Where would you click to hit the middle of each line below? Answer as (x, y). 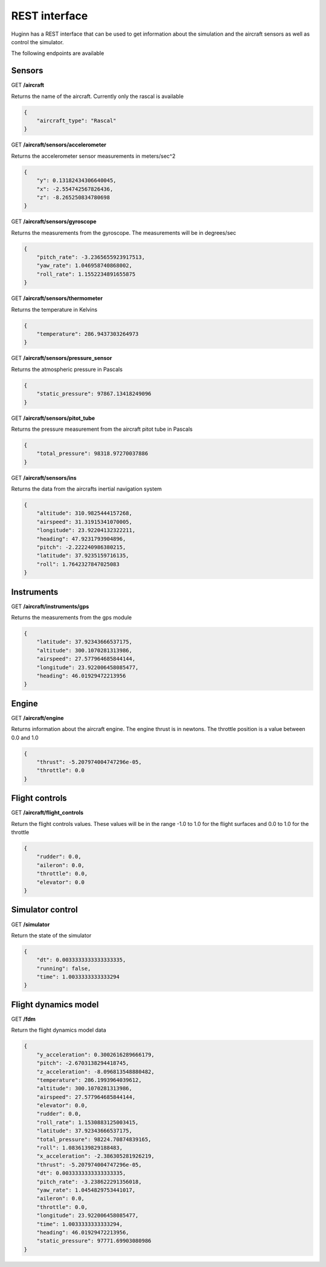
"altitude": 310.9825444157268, (85, 513)
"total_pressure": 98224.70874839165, (94, 1139)
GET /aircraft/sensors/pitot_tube (53, 418)
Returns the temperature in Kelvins (54, 309)
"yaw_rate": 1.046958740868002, (85, 266)
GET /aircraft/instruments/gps (50, 606)
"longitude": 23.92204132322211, (86, 530)
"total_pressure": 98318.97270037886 (92, 453)
